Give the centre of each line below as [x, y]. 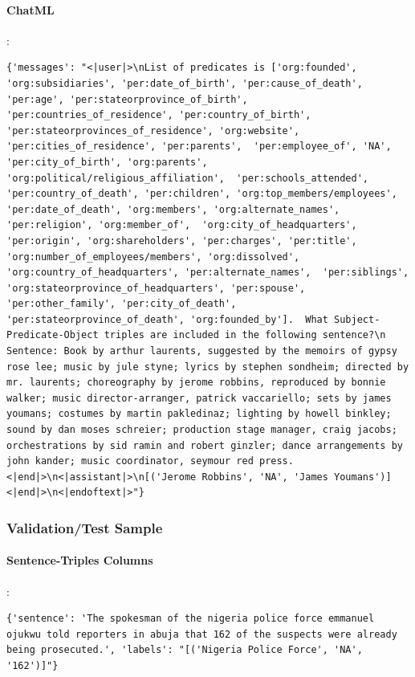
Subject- [357, 319]
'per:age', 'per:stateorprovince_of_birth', [127, 99]
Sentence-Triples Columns [80, 560]
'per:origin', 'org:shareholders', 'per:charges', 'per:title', [182, 241]
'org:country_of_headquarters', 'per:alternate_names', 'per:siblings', [208, 273]
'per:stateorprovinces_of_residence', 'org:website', [153, 131]
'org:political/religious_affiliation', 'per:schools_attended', [188, 178]
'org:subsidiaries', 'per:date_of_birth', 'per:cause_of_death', [185, 83]
